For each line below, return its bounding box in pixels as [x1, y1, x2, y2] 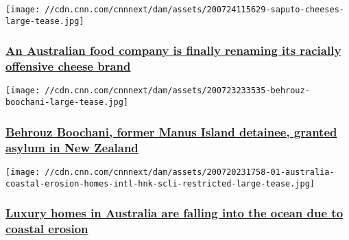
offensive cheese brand [5, 58, 131, 75]
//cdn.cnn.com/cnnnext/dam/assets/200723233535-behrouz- [45, 86, 310, 96]
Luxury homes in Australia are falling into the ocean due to [5, 204, 344, 221]
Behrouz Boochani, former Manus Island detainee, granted [5, 123, 337, 140]
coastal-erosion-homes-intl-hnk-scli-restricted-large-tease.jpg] [5, 178, 315, 189]
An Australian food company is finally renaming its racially [5, 42, 341, 59]
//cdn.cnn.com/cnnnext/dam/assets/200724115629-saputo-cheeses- [45, 5, 344, 14]
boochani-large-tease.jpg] [5, 97, 128, 108]
